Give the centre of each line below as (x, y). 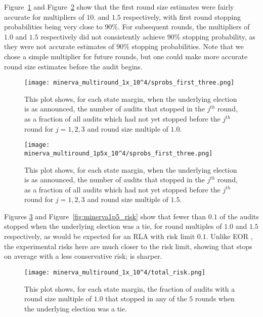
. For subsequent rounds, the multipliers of (184, 27)
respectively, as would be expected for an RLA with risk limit (100, 236)
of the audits (239, 216)
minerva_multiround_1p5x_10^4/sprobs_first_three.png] (119, 153)
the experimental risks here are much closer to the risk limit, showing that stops (128, 246)
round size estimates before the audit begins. (73, 66)
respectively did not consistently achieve (103, 36)
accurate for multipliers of (44, 16)
